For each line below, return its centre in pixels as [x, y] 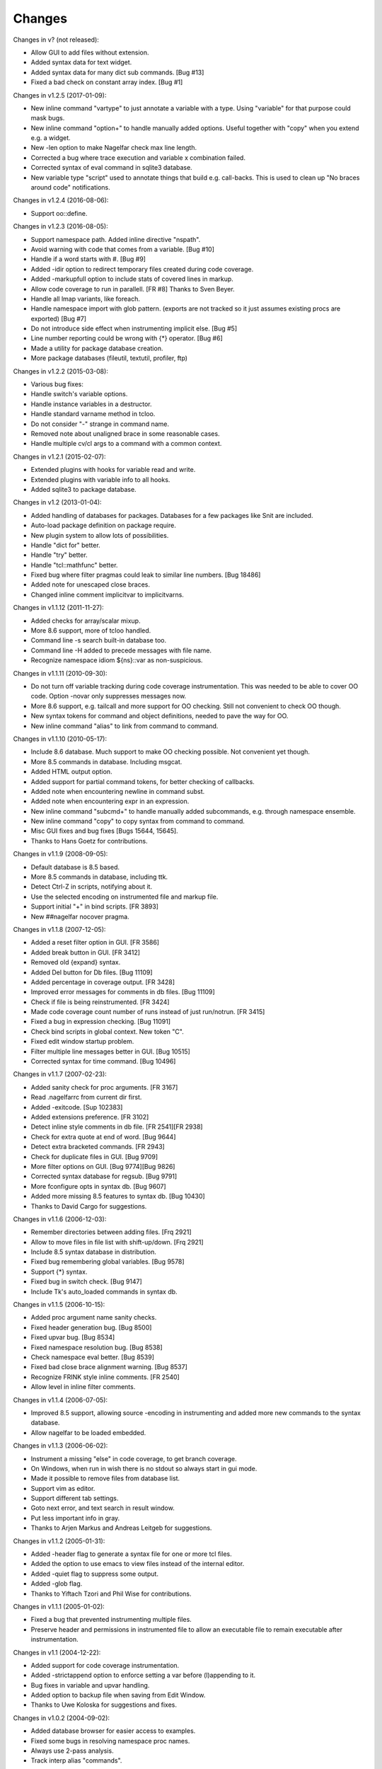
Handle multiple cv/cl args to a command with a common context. [126, 444]
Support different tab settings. [75, 1498]
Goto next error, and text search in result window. [103, 1508]
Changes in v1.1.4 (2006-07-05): [60, 1400]
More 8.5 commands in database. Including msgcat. [106, 761]
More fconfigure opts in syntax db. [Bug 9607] [98, 1186]
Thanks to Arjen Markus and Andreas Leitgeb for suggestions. [121, 1528]
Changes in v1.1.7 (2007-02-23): [60, 1074]
